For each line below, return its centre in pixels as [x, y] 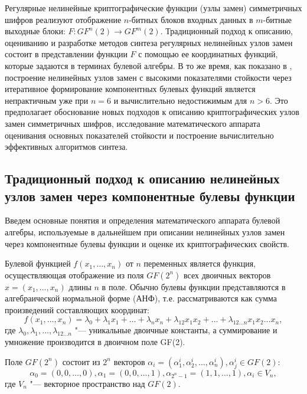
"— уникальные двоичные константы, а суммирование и [176, 330]
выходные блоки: [35, 31]
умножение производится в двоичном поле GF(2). [95, 342]
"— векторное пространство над [87, 383]
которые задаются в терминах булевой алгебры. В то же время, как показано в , [148, 65]
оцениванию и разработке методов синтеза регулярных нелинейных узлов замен [149, 42]
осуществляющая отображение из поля [74, 275]
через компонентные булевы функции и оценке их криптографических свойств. [147, 243]
